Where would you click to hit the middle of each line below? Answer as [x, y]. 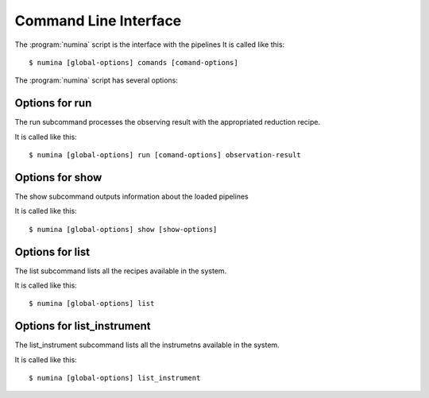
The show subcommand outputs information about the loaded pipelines [132, 196]
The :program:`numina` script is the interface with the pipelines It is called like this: [150, 44]
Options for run [53, 103]
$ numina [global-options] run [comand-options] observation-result [165, 155]
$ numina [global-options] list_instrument [115, 378]
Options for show [58, 178]
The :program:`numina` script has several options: [97, 80]
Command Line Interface [98, 21]
